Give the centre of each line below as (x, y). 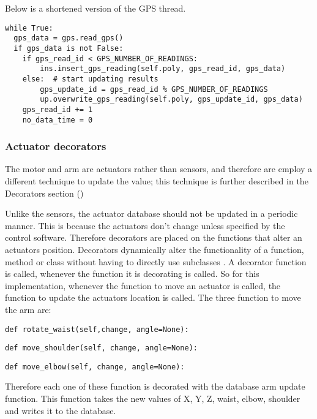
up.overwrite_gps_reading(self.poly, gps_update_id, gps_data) (171, 100)
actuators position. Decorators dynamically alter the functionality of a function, (155, 249)
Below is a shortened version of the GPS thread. (95, 8)
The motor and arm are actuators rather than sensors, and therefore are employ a (158, 169)
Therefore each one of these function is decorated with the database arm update (155, 386)
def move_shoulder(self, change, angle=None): (101, 348)
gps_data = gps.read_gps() (69, 38)
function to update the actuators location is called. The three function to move (153, 297)
